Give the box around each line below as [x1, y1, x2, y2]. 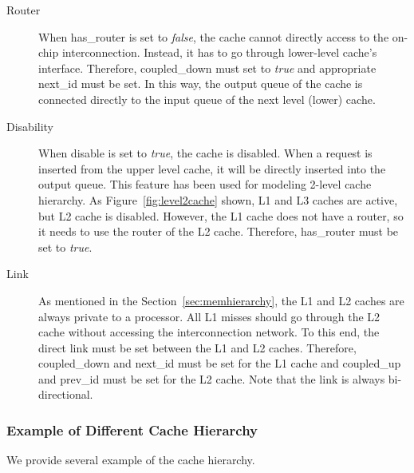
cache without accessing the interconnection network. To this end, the [38, 324, 380, 340]
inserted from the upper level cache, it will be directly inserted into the [38, 160, 386, 177]
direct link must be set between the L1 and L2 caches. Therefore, [38, 339, 357, 356]
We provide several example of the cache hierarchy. [6, 451, 255, 468]
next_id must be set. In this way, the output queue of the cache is [38, 75, 363, 92]
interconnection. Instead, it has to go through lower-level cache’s [61, 44, 377, 61]
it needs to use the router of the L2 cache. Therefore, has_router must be [38, 223, 399, 240]
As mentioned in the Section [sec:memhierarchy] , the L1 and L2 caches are [38, 292, 404, 308]
